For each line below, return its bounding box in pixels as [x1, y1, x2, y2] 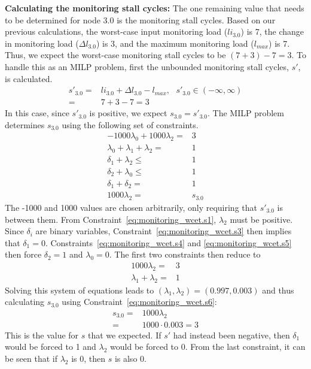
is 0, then [71, 352, 106, 364]
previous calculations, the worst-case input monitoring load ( [5, 25, 228, 38]
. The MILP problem [207, 107, 284, 119]
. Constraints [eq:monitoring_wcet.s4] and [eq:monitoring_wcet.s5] [45, 236, 292, 249]
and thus [262, 283, 294, 296]
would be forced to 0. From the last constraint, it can [110, 340, 306, 353]
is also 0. [114, 352, 147, 364]
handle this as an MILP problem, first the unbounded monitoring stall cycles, [5, 60, 289, 72]
